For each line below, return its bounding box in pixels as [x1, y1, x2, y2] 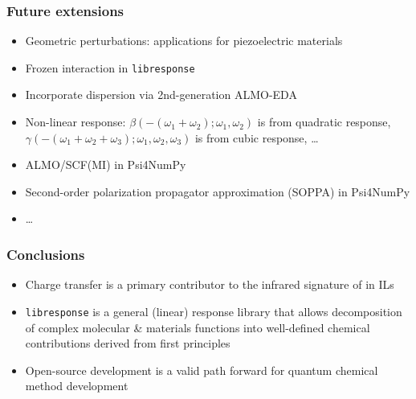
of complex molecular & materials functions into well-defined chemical [25, 319, 370, 335]
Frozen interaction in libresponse [25, 59, 195, 76]
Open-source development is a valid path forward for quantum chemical [25, 361, 378, 378]
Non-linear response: [25, 113, 126, 130]
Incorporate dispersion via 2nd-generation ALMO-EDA [25, 86, 297, 103]
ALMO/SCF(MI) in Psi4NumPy [25, 156, 186, 173]
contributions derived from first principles [25, 335, 230, 352]
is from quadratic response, [257, 113, 391, 130]
